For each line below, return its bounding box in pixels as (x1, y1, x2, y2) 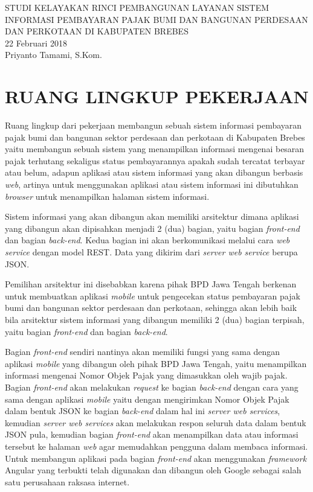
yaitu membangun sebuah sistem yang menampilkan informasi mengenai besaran (5, 142, 305, 155)
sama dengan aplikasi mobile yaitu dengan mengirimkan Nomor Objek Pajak (5, 392, 289, 405)
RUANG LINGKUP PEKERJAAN (5, 84, 309, 109)
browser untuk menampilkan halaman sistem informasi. (5, 190, 210, 202)
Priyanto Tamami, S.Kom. (5, 48, 102, 61)
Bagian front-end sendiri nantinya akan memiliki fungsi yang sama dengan (5, 345, 280, 358)
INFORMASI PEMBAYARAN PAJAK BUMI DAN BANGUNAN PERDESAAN (5, 13, 308, 25)
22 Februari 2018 (5, 36, 67, 49)
